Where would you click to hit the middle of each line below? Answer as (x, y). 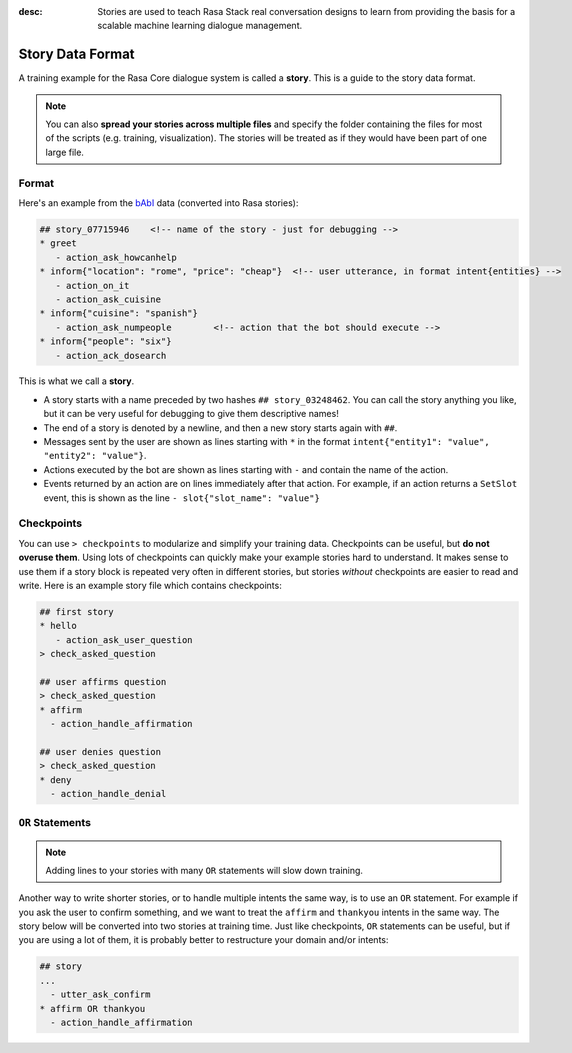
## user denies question (100, 751)
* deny (55, 779)
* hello (58, 626)
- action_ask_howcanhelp (116, 257)
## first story (76, 611)
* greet (58, 243)
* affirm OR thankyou (92, 1008)
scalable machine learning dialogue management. (200, 26)
